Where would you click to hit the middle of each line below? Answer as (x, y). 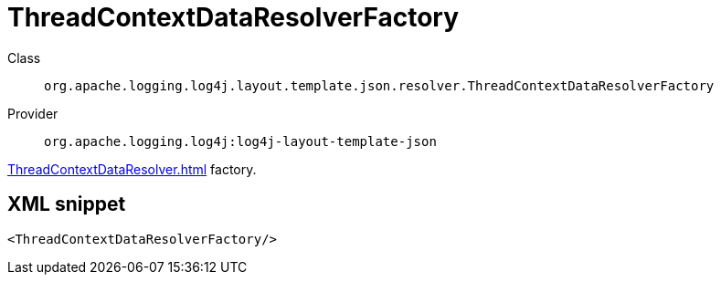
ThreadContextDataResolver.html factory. (132, 169)
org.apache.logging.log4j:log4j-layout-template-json (240, 141)
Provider (33, 113)
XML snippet (67, 204)
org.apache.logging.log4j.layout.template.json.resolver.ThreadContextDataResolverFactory (379, 85)
